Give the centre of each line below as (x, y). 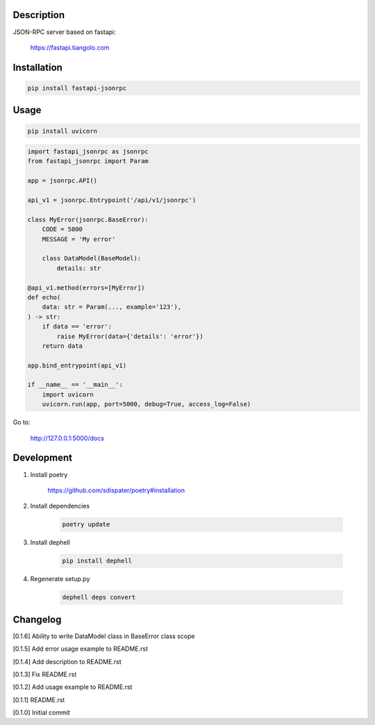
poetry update (86, 525)
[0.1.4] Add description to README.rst (67, 661)
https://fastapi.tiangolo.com (70, 47)
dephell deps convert (99, 598)
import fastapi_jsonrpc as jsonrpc (88, 152)
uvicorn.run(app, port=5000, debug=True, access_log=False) (147, 404)
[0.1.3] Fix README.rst (45, 674)
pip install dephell (97, 561)
